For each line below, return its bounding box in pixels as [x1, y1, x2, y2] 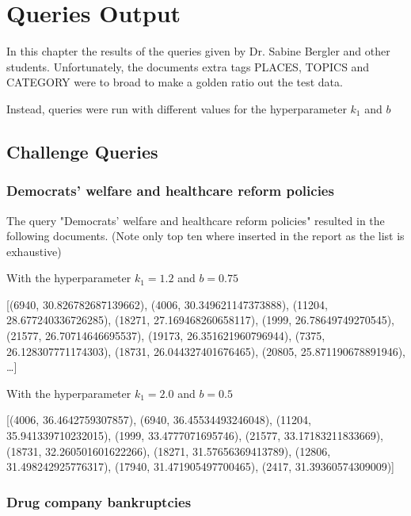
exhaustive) [6, 243, 62, 259]
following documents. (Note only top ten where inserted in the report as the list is [6, 227, 405, 244]
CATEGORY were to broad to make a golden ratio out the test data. [6, 74, 343, 90]
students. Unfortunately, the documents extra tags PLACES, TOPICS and [6, 58, 370, 75]
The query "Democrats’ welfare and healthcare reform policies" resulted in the [6, 212, 385, 228]
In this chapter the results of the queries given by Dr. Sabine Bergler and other [6, 43, 390, 59]
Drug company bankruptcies [6, 491, 192, 511]
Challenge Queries [6, 139, 158, 163]
